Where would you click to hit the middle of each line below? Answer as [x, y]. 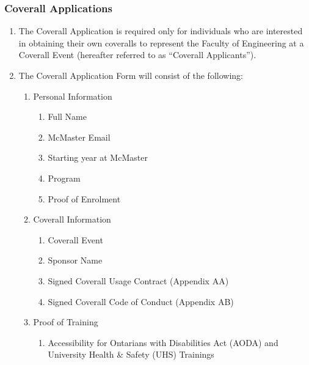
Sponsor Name [75, 260]
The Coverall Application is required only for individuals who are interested [161, 31]
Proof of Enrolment [84, 198]
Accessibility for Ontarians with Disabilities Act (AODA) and [163, 342]
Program [64, 178]
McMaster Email [79, 137]
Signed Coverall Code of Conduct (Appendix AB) [141, 301]
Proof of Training [66, 322]
